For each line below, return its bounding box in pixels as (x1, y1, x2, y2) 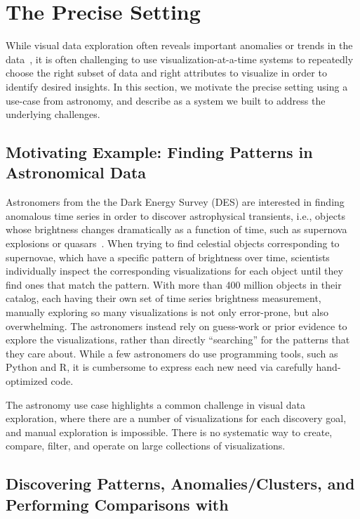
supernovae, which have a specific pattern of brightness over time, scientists (6, 249, 330, 264)
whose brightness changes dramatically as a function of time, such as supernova (6, 222, 347, 237)
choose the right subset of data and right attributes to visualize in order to (6, 65, 327, 80)
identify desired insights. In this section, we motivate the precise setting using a (6, 79, 348, 93)
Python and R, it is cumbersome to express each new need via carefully (6, 360, 313, 374)
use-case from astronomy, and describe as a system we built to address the (6, 93, 326, 107)
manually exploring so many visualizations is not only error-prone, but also (6, 305, 328, 320)
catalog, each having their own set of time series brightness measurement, (6, 291, 321, 306)
